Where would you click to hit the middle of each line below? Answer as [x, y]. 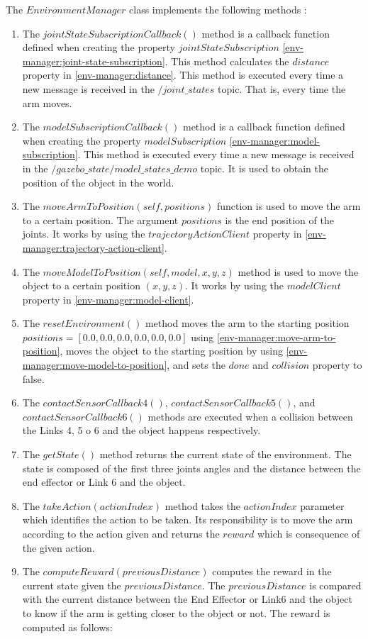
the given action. [58, 547]
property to [337, 365]
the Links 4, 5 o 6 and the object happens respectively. [141, 430]
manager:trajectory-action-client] [93, 247]
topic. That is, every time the [282, 88]
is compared [335, 585]
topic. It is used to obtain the [264, 168]
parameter [322, 505]
